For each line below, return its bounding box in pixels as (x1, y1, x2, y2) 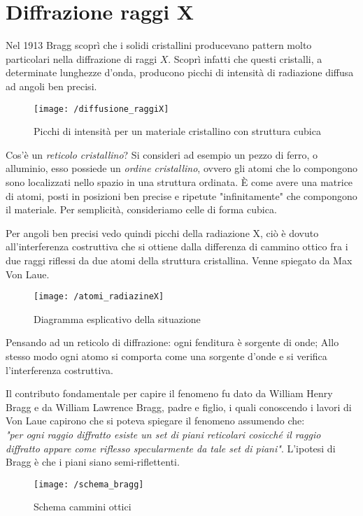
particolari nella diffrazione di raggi (6, 51, 157, 66)
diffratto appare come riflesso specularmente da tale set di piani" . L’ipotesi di (6, 440, 336, 455)
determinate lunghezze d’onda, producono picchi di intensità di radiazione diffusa (6, 65, 354, 80)
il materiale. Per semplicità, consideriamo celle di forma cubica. (6, 202, 277, 217)
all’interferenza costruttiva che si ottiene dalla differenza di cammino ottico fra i (6, 239, 348, 254)
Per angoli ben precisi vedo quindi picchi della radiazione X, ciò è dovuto (6, 225, 319, 240)
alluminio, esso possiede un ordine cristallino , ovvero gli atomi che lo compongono (6, 161, 358, 175)
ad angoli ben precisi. (6, 78, 97, 93)
